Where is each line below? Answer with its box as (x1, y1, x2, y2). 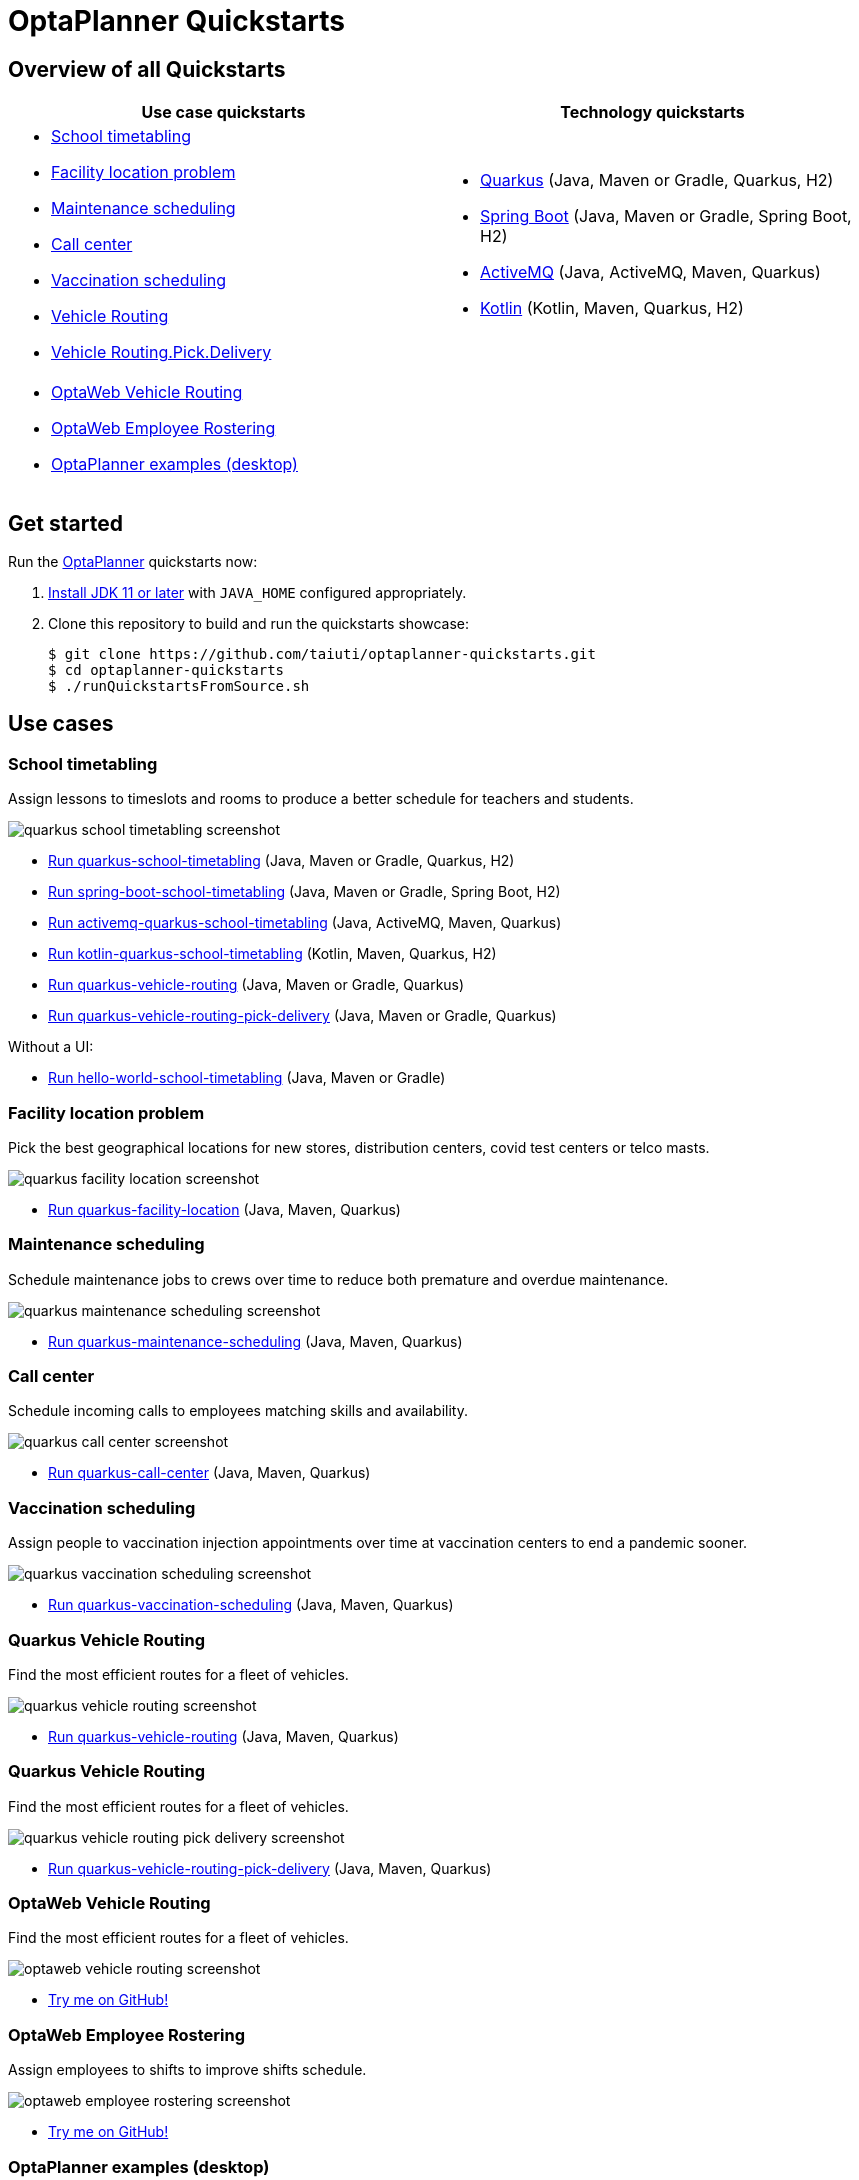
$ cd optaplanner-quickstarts (48, 662, 285, 679)
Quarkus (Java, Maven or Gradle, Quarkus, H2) (480, 170, 834, 191)
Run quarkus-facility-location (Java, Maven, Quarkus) (48, 1200, 401, 1218)
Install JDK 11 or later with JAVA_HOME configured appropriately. (48, 584, 467, 602)
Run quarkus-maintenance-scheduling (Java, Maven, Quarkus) (48, 1332, 463, 1350)
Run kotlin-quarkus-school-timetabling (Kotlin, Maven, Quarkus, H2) (48, 945, 497, 963)
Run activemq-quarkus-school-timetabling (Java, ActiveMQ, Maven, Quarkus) (48, 914, 562, 932)
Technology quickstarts (560, 102, 745, 123)
